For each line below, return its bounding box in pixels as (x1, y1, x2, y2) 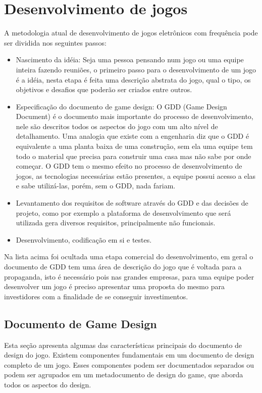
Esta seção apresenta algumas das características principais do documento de (4, 339, 242, 350)
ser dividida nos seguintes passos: (4, 37, 107, 48)
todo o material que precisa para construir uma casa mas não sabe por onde (16, 150, 251, 161)
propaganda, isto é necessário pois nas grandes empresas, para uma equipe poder (4, 271, 254, 282)
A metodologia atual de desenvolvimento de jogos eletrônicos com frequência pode (4, 27, 258, 38)
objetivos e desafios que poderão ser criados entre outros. (16, 84, 192, 95)
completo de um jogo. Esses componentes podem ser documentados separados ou (4, 359, 254, 370)
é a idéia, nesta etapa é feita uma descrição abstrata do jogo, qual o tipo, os (16, 74, 251, 85)
